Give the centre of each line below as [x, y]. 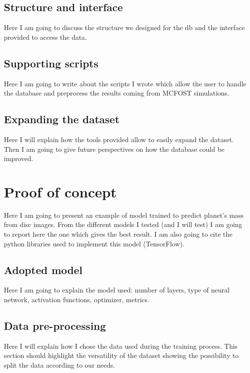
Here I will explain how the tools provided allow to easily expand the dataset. [119, 139]
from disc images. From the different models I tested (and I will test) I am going [123, 224]
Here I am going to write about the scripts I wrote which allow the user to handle [125, 83]
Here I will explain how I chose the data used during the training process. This [121, 346]
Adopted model [43, 269]
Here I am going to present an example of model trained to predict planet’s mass [124, 215]
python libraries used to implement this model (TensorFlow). [94, 243]
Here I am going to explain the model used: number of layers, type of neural [117, 290]
